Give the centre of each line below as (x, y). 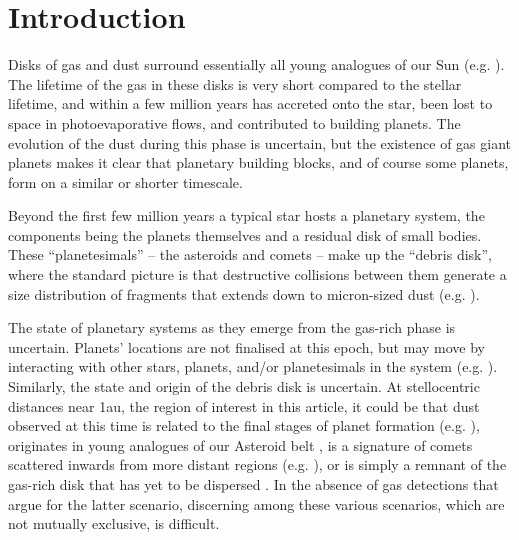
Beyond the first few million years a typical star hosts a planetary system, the (246, 215)
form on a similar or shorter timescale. (125, 181)
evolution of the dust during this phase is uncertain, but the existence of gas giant (260, 142)
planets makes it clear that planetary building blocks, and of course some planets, (258, 162)
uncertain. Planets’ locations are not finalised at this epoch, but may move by (246, 346)
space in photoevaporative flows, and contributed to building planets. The (234, 122)
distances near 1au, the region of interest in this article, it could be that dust (244, 405)
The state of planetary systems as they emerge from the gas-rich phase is (232, 327)
